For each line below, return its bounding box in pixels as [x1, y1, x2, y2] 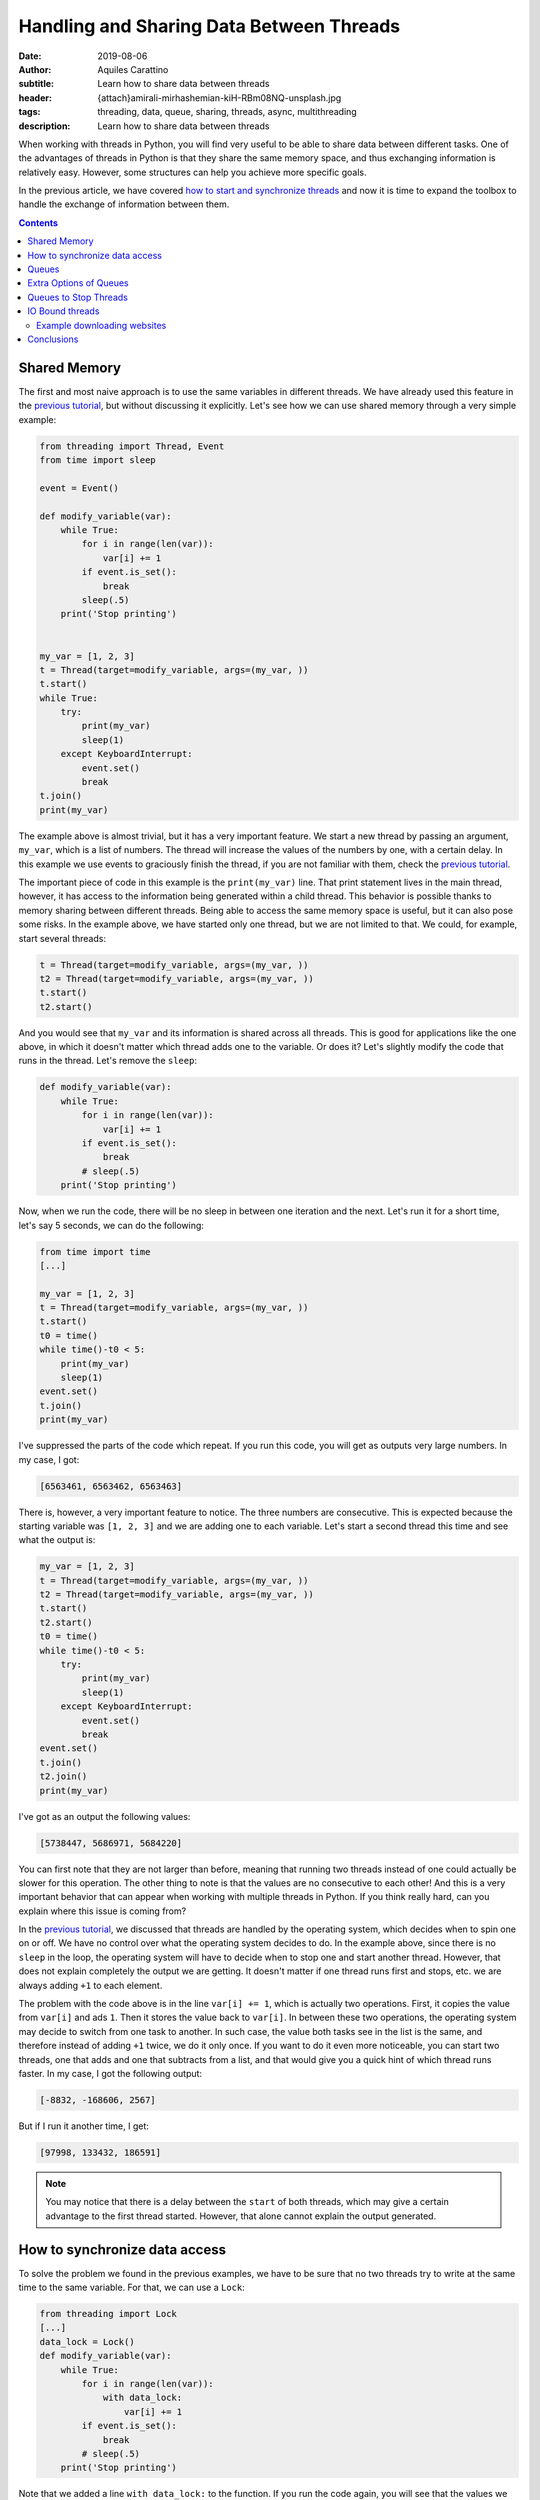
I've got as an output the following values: [18, 1810, 191, 1822]
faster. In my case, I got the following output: [18, 2067, 203, 2079]
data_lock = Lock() [39, 2336, 135, 2347]
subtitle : [18, 78, 55, 90]
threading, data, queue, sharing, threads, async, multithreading [97, 106, 357, 118]
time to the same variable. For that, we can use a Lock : [18, 2281, 245, 2293]
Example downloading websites [36, 319, 167, 331]
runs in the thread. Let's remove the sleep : [18, 1055, 197, 1067]
